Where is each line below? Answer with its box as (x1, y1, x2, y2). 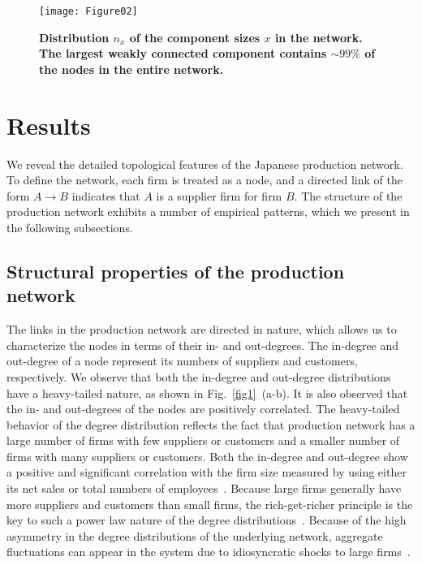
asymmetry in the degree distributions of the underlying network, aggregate (6, 527, 383, 544)
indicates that (71, 187, 140, 204)
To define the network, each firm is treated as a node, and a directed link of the (6, 171, 403, 188)
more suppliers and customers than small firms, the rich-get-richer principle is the (6, 495, 413, 512)
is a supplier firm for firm (156, 187, 282, 204)
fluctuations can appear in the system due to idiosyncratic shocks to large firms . (6, 543, 411, 560)
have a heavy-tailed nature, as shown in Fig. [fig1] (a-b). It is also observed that (6, 384, 408, 401)
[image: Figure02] (39, 6, 138, 17)
